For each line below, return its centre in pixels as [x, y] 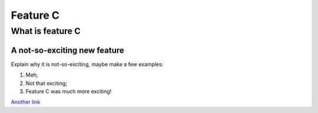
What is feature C [46, 31]
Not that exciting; [47, 83]
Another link [26, 102]
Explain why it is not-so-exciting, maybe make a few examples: [87, 64]
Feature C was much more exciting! [69, 91]
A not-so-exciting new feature [68, 50]
